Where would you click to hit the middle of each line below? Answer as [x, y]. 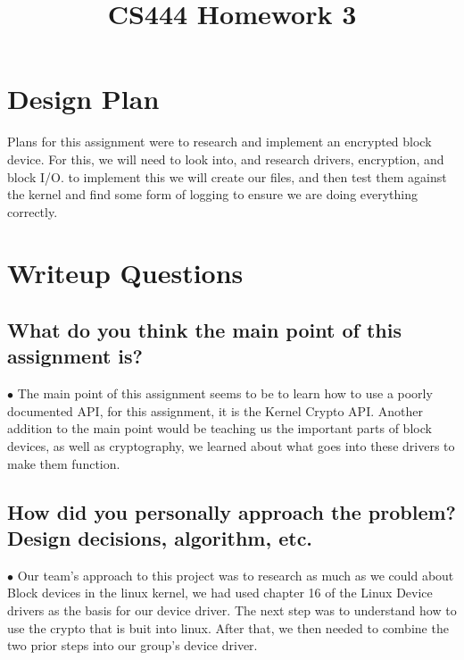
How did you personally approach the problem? [232, 511]
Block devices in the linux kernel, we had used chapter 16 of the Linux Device [220, 593]
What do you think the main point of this [204, 330]
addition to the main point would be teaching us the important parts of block [220, 428]
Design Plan [83, 99]
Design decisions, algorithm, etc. [160, 538]
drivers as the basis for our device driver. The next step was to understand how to [232, 610]
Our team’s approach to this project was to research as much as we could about [236, 575]
